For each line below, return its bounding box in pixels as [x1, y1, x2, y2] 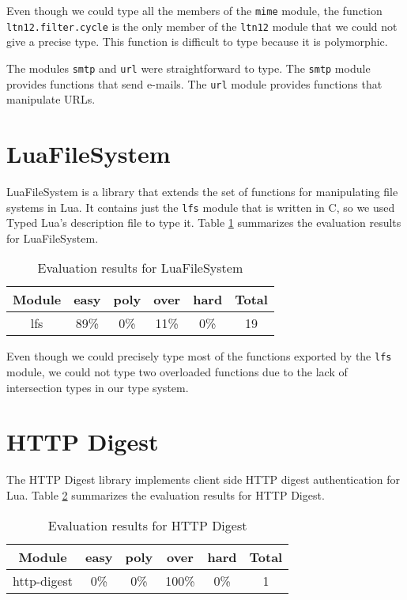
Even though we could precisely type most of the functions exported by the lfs [6, 348, 392, 364]
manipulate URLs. [6, 91, 96, 108]
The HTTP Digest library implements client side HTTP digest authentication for [6, 471, 400, 488]
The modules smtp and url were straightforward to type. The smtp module [6, 59, 371, 76]
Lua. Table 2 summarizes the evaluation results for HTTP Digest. [6, 486, 325, 503]
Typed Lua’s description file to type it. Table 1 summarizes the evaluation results [6, 214, 401, 231]
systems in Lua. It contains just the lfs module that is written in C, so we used [6, 198, 395, 215]
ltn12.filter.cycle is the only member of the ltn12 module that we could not [6, 17, 398, 34]
